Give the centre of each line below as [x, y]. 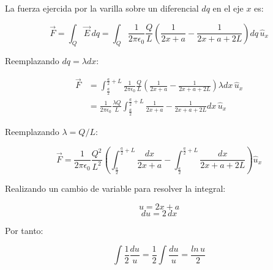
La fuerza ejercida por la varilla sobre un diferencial [102, 8]
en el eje [228, 8]
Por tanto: [24, 230]
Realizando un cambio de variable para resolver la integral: [115, 188]
